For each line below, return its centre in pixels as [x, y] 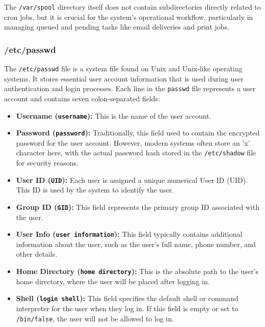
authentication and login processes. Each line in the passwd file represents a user [130, 88]
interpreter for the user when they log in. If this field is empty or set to [127, 308]
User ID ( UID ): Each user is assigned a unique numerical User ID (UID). [132, 180]
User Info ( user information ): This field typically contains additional [129, 234]
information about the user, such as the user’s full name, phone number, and [136, 244]
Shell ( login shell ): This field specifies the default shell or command [127, 298]
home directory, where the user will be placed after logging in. [113, 281]
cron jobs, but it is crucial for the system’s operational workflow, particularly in [129, 17]
